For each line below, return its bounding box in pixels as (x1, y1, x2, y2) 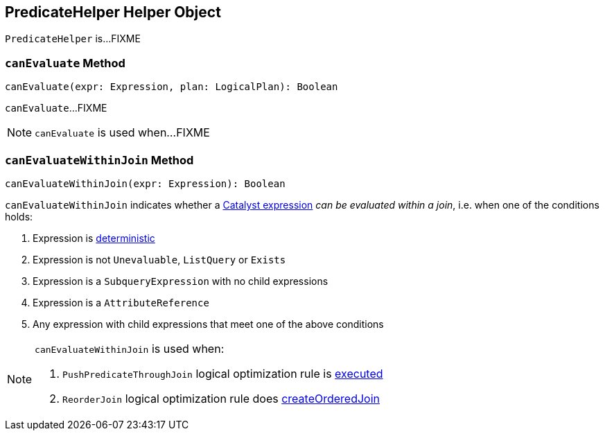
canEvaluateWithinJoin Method (5, 152, 194, 167)
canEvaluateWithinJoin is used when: (35, 341, 225, 356)
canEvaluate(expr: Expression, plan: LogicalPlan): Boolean (5, 81, 338, 93)
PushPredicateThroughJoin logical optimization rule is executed (62, 366, 383, 381)
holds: (5, 210, 33, 223)
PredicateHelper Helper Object (5, 3, 221, 21)
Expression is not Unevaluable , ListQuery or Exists (33, 253, 286, 265)
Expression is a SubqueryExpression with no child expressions (33, 274, 328, 287)
